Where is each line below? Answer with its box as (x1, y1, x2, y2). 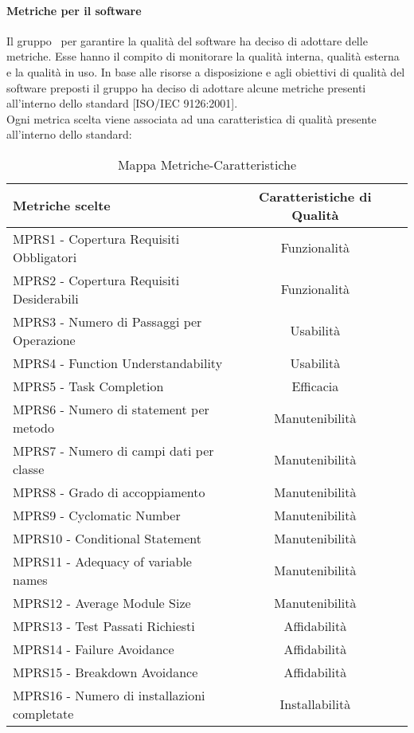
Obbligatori (13, 247, 77, 266)
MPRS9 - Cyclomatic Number (13, 505, 181, 524)
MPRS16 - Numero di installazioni (13, 685, 205, 704)
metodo (13, 417, 55, 437)
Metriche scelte (13, 196, 111, 215)
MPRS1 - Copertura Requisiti (13, 229, 180, 248)
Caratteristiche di (259, 186, 372, 206)
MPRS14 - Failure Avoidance (13, 639, 174, 658)
